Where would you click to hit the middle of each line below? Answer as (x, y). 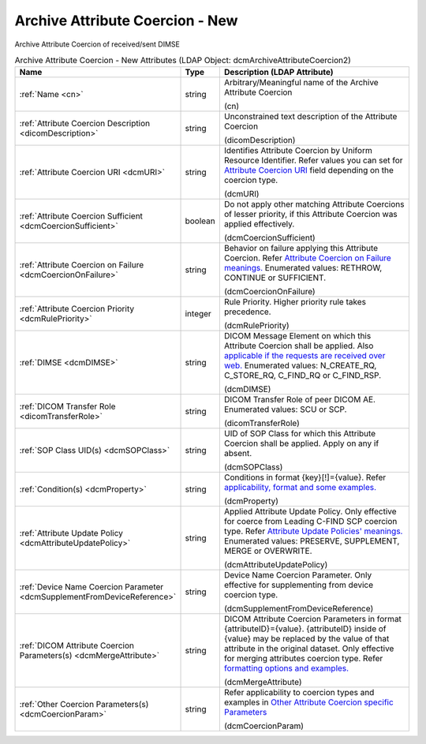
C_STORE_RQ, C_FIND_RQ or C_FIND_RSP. (303, 376)
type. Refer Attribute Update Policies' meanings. (313, 531)
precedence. (247, 312)
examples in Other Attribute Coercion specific (308, 702)
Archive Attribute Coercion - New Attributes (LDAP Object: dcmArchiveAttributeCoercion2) (183, 61)
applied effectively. (259, 224)
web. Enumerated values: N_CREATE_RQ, (300, 365)
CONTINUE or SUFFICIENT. (275, 278)
